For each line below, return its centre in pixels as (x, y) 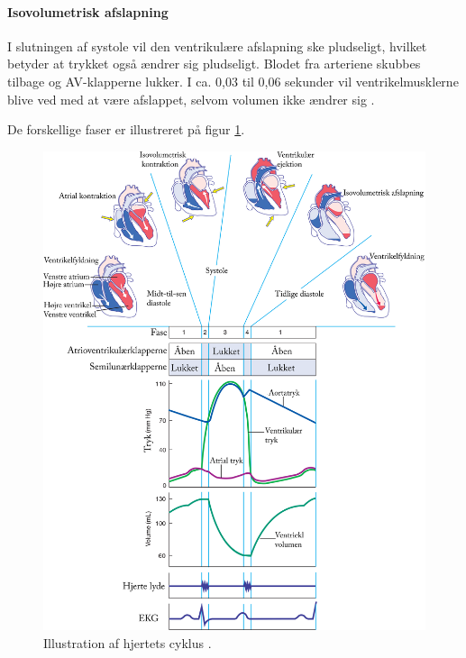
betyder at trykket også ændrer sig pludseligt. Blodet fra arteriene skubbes (214, 64)
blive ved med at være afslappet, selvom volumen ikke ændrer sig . (191, 99)
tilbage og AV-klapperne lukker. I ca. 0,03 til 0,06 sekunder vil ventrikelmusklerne (233, 81)
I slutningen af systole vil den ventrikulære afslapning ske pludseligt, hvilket (217, 46)
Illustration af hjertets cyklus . (128, 642)
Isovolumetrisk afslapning (88, 11)
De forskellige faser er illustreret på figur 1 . (126, 129)
